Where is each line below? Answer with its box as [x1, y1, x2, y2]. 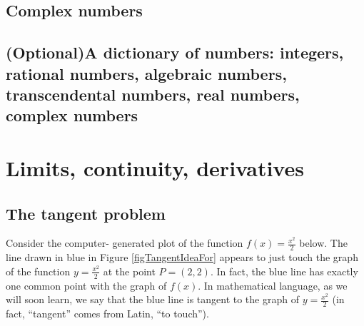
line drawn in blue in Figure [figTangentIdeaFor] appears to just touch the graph [6, 250, 358, 265]
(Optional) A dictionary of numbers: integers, [6, 41, 344, 63]
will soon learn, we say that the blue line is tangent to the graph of [6, 292, 299, 307]
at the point [103, 263, 156, 278]
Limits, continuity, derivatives [6, 153, 304, 182]
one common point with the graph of [6, 277, 167, 292]
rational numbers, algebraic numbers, [6, 62, 287, 84]
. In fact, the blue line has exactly [210, 263, 358, 278]
